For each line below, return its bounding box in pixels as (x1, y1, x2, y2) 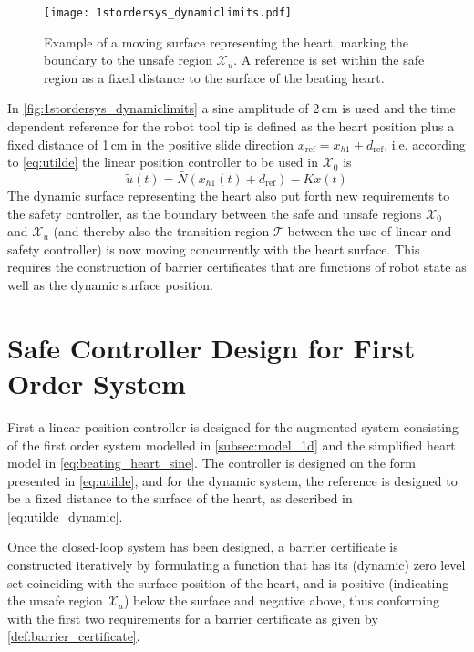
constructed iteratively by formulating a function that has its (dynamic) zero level (7, 555, 466, 574)
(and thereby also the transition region (53, 222, 270, 241)
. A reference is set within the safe (233, 50, 425, 69)
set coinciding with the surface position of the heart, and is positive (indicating (7, 573, 449, 592)
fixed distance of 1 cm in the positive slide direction (7, 134, 294, 153)
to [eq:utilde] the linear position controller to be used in (7, 152, 318, 171)
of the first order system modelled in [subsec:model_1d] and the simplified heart (7, 435, 456, 454)
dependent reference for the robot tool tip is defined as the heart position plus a (7, 117, 455, 136)
